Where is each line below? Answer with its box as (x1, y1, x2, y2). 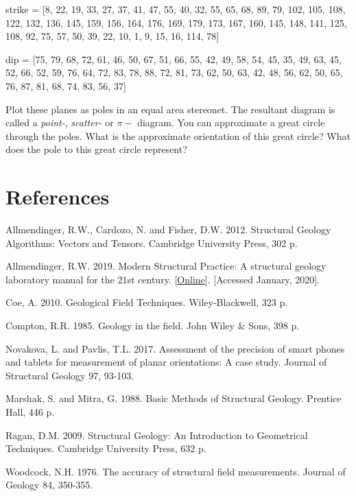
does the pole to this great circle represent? (5, 142, 187, 156)
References (5, 182, 110, 211)
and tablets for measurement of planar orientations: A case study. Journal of (5, 355, 327, 369)
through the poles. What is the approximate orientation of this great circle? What (5, 128, 351, 143)
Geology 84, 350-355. (5, 477, 93, 492)
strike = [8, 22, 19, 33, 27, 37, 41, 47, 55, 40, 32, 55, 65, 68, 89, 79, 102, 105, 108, (5, 2, 346, 16)
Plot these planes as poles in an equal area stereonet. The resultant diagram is (5, 102, 335, 116)
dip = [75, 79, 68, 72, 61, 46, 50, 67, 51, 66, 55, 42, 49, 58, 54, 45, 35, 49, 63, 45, (5, 51, 342, 66)
